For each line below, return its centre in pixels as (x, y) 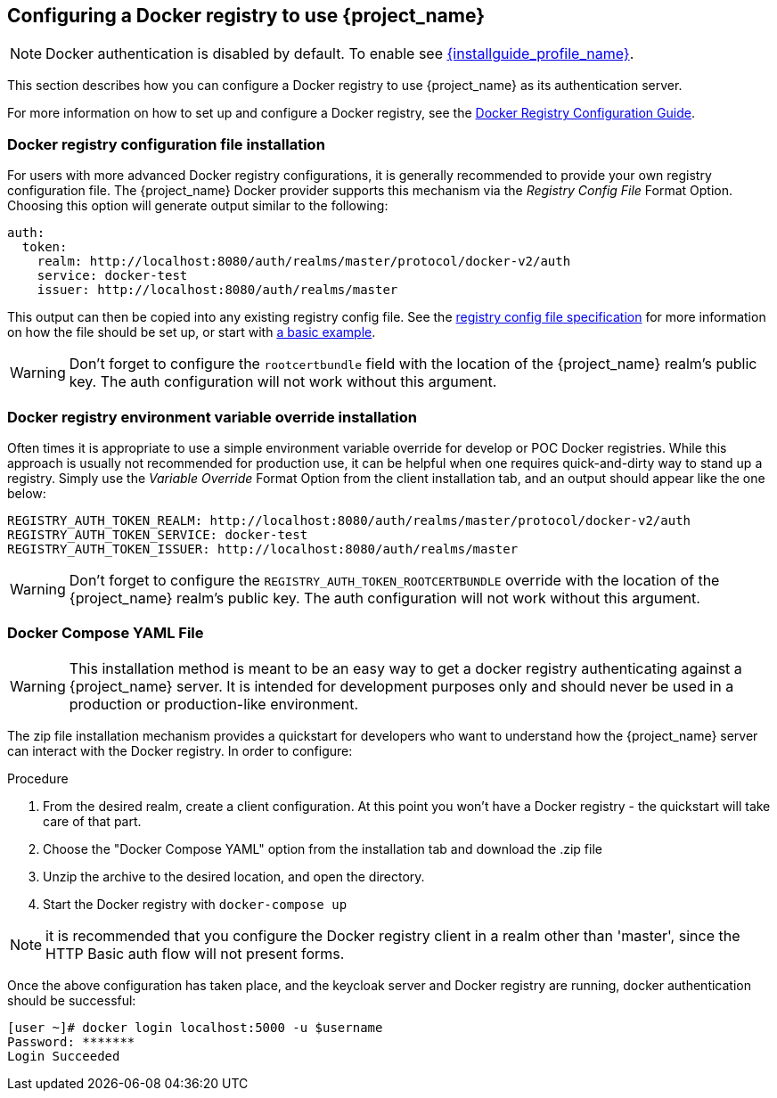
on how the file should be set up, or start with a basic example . (192, 332)
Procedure (38, 778)
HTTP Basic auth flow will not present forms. (195, 953)
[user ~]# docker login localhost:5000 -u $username (195, 1027)
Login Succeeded (64, 1056)
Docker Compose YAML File (106, 633)
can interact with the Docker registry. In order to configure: (180, 750)
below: (27, 493)
